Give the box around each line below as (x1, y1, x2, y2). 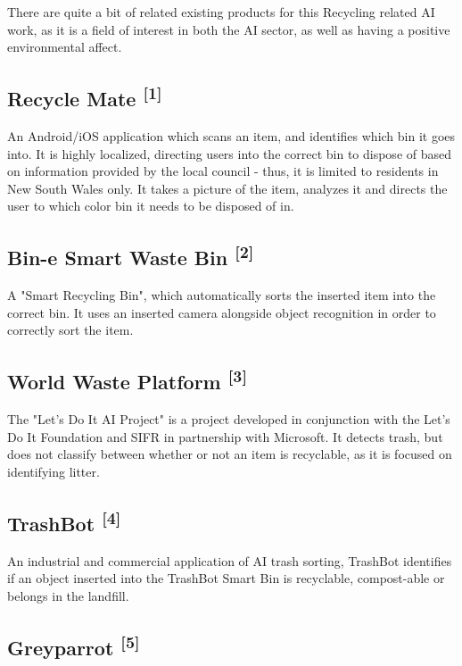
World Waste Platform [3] (7, 364, 247, 395)
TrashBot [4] (7, 505, 121, 537)
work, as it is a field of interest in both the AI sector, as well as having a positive (7, 20, 450, 38)
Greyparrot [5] (7, 629, 140, 661)
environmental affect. (7, 37, 122, 56)
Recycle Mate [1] (7, 81, 162, 112)
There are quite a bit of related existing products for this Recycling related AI (7, 3, 435, 21)
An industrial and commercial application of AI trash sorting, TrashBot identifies (7, 551, 452, 570)
